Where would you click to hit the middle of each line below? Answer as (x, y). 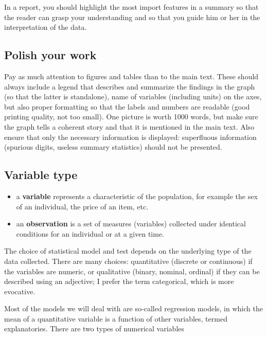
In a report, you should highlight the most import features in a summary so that (131, 7)
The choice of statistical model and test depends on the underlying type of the (128, 251)
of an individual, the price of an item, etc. (82, 206)
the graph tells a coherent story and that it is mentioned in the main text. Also (129, 126)
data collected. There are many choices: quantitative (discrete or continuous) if (128, 261)
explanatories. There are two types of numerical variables (94, 329)
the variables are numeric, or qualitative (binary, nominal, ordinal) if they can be (132, 271)
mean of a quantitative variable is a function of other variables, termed (116, 318)
